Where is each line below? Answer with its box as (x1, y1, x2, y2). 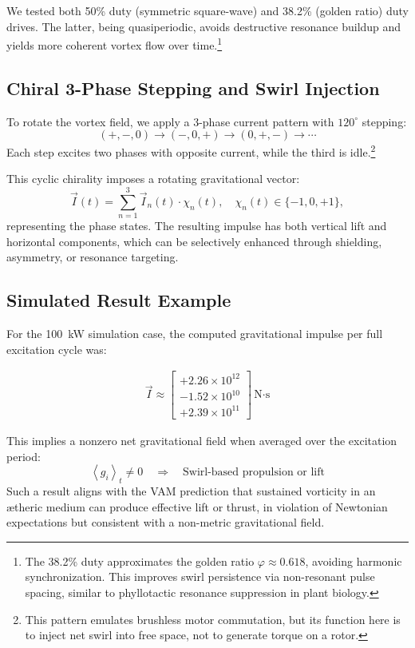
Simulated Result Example (6, 288, 231, 312)
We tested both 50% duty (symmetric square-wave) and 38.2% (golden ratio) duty (6, 2, 409, 18)
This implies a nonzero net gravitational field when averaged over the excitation (6, 432, 397, 448)
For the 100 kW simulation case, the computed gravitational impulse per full (6, 325, 383, 342)
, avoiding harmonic (305, 552, 402, 569)
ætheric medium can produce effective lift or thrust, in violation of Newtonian (6, 498, 388, 515)
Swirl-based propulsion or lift (182, 467, 325, 479)
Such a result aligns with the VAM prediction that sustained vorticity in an (6, 482, 376, 499)
